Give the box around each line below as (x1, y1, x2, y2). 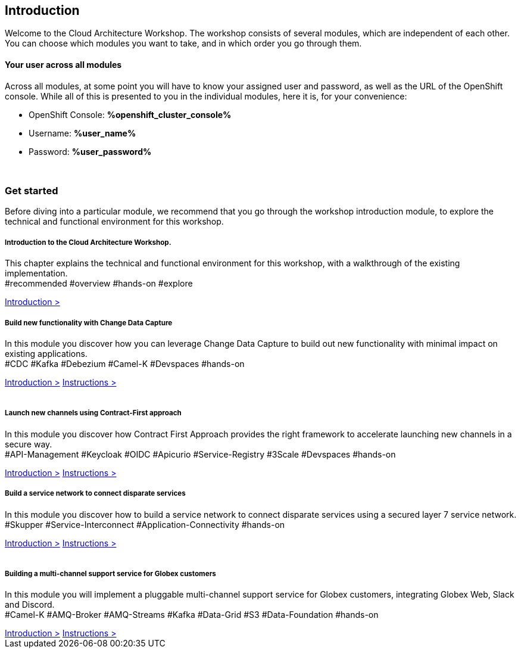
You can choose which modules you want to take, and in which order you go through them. (5, 38, 362, 49)
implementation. (5, 268, 68, 279)
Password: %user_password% (29, 146, 152, 157)
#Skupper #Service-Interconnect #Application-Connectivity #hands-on (5, 519, 285, 530)
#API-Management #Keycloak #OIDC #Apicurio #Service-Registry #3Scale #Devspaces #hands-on (5, 449, 396, 459)
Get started (5, 185, 58, 197)
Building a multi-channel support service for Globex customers (5, 569, 216, 578)
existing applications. (5, 348, 88, 359)
